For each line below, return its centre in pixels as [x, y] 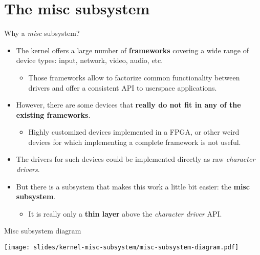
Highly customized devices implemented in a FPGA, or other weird [134, 132]
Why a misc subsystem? [42, 33]
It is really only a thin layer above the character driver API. [125, 213]
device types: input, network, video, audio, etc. [90, 60]
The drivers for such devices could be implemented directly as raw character [136, 159]
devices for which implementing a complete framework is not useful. [135, 142]
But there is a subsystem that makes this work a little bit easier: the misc [133, 186]
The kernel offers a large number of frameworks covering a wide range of [132, 50]
